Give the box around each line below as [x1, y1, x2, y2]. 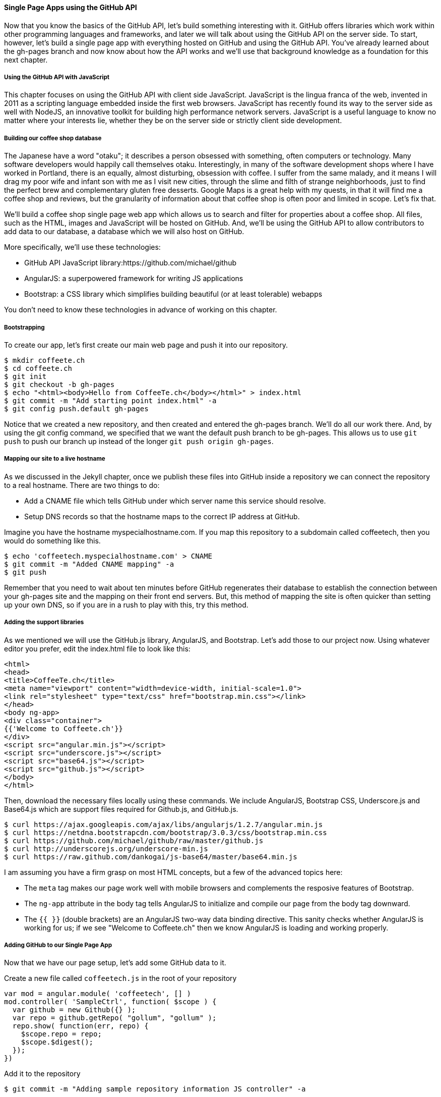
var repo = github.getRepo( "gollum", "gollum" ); [12, 1014, 217, 1022]
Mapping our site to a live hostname [4, 455, 105, 463]
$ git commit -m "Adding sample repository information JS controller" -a [4, 1085, 306, 1093]
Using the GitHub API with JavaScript [4, 74, 110, 81]
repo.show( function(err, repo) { [12, 1022, 149, 1030]
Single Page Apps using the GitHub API [4, 3, 137, 12]
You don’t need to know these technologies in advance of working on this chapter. [4, 305, 277, 314]
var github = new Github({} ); [12, 1006, 136, 1014]
